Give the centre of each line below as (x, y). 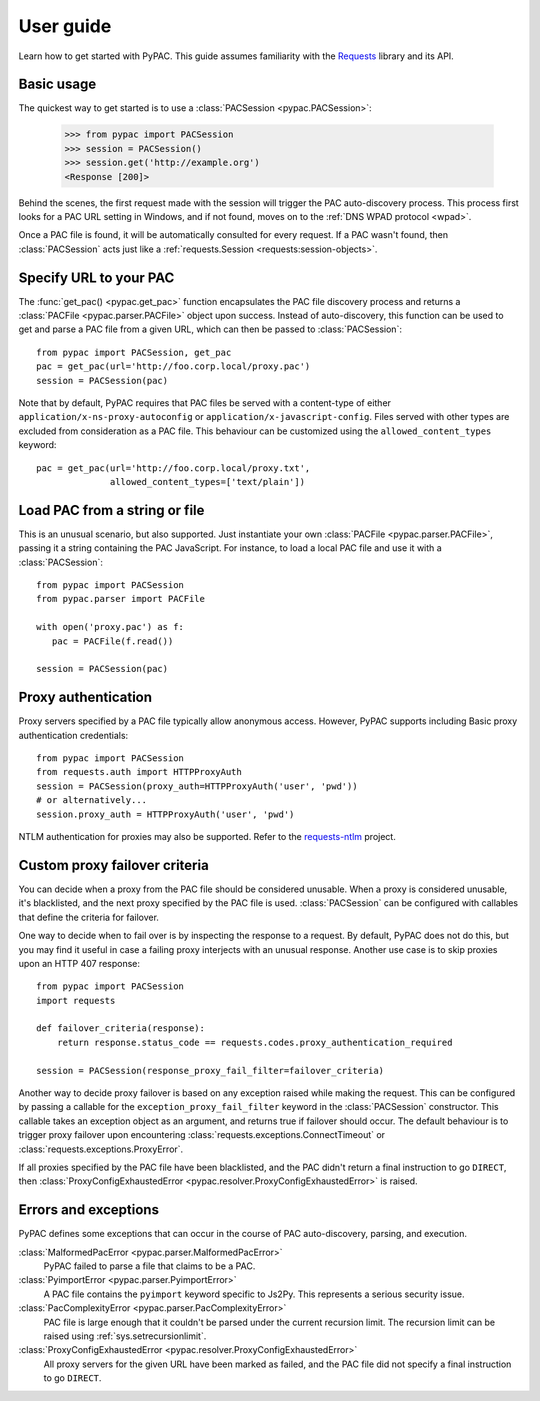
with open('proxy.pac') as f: (110, 627)
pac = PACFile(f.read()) (112, 641)
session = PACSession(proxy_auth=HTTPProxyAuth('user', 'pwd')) (197, 786)
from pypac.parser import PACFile (120, 599)
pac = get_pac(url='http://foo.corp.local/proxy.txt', (173, 468)
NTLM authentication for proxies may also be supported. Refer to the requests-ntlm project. (207, 837)
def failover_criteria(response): (120, 1028)
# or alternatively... (92, 800)
